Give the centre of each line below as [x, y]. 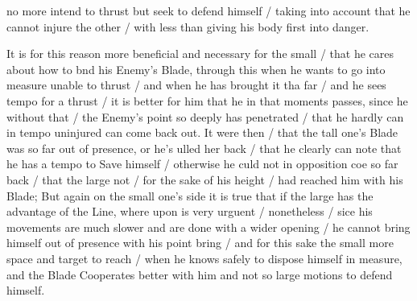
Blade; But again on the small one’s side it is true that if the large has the [190, 195]
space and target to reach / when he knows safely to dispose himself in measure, [204, 258]
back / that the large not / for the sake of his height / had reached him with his [205, 179]
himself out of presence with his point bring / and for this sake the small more [200, 243]
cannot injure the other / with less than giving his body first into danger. [188, 26]
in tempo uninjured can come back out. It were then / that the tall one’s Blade [202, 132]
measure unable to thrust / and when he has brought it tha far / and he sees [196, 85]
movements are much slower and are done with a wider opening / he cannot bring [208, 227]
